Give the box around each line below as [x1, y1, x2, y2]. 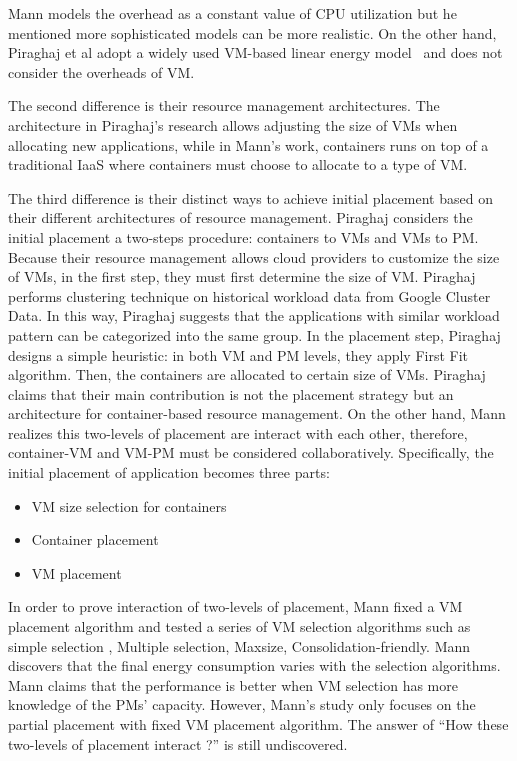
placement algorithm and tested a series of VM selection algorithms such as [8, 616, 471, 637]
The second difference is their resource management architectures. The [8, 95, 440, 116]
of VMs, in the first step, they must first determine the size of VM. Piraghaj [8, 266, 476, 287]
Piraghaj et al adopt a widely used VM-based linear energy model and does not [8, 42, 503, 63]
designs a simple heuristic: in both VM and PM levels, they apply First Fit [8, 344, 469, 365]
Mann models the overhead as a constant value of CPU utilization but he [8, 3, 457, 23]
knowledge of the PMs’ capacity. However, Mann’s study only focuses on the [8, 694, 476, 715]
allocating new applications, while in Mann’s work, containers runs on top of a [8, 134, 489, 155]
